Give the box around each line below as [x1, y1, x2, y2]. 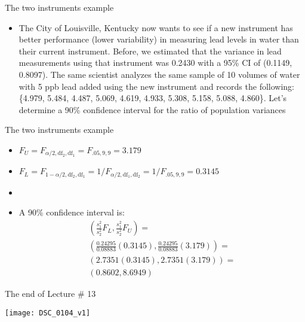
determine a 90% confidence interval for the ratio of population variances [19, 103, 286, 116]
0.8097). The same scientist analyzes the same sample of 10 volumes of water [19, 68, 300, 80]
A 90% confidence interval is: [19, 206, 125, 218]
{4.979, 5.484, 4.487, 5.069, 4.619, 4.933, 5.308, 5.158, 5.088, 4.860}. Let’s [19, 92, 287, 104]
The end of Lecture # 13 [5, 287, 96, 300]
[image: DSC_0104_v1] [5, 308, 91, 317]
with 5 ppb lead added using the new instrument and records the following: [19, 80, 295, 92]
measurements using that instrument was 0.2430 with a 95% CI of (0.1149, [19, 56, 292, 69]
